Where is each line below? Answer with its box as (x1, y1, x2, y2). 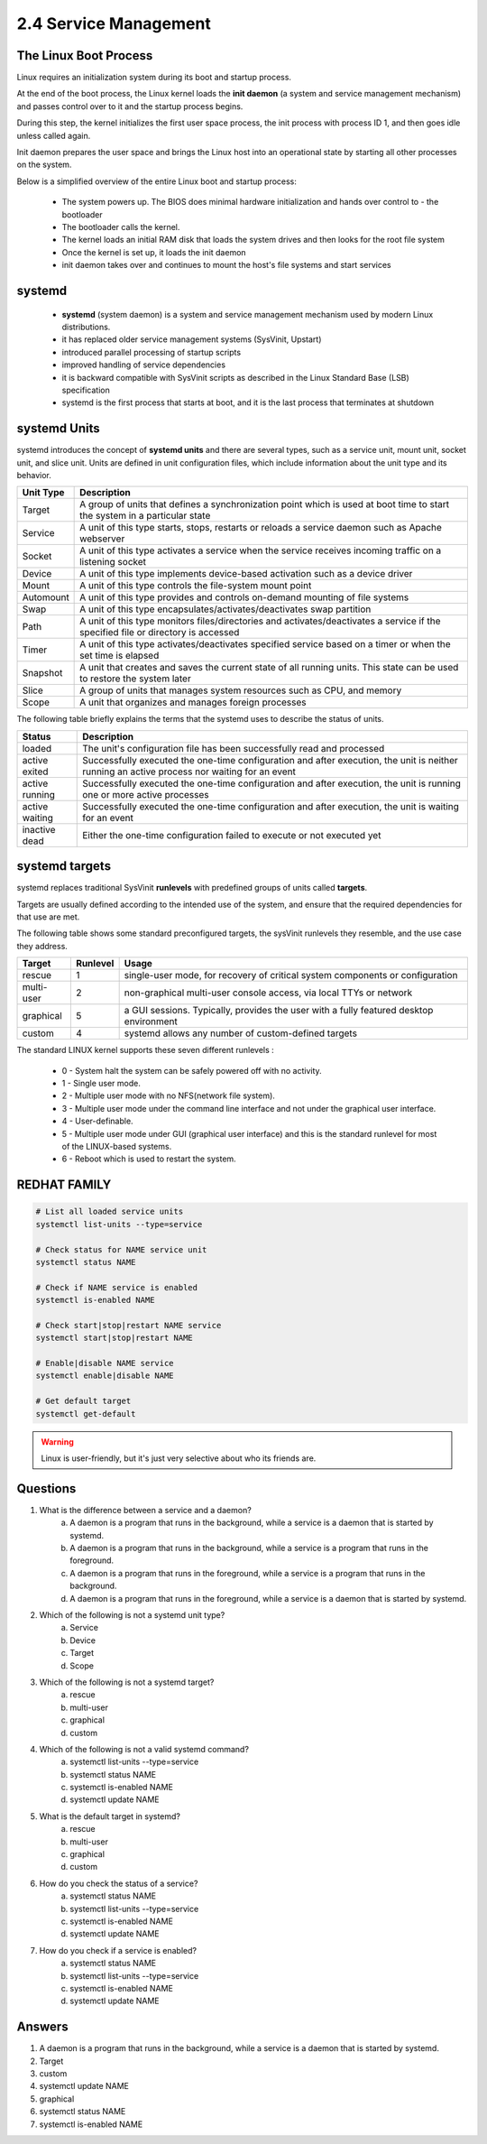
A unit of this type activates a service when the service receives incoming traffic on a (79, 544, 442, 557)
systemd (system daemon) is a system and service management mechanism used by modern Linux (61, 309, 434, 319)
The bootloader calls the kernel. (61, 221, 180, 232)
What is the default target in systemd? (39, 1810, 180, 1822)
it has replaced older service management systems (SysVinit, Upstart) (61, 334, 322, 345)
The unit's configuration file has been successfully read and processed (82, 742, 385, 754)
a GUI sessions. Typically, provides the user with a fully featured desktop (124, 1004, 434, 1017)
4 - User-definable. (61, 1115, 134, 1127)
